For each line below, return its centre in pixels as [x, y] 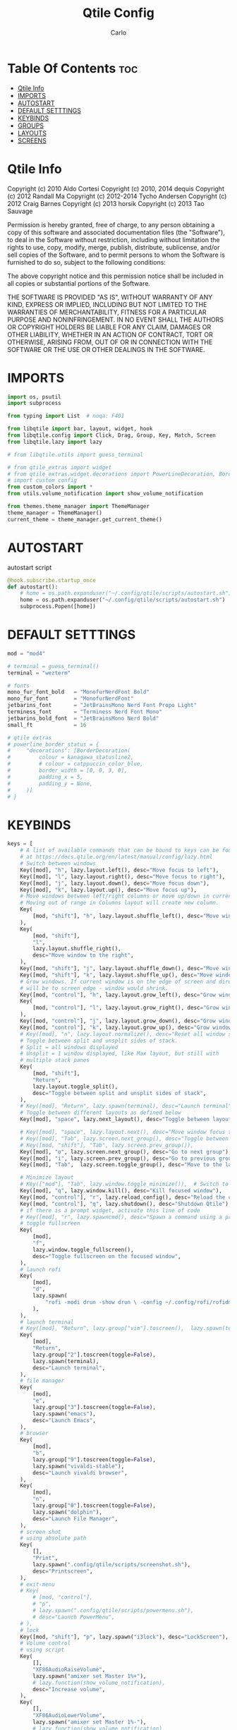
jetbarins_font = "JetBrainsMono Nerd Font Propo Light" [102, 706]
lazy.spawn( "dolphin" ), [67, 1512]
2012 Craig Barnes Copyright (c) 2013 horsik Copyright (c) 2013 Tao [106, 203]
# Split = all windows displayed [69, 1047]
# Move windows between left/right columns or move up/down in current [127, 896]
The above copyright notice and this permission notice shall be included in [115, 276]
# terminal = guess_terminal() [53, 666]
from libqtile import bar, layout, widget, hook [80, 429]
